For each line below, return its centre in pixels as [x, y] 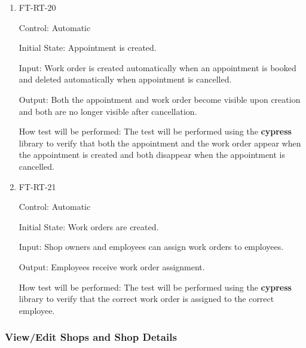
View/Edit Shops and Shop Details [91, 337]
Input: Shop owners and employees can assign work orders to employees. [151, 247]
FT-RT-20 [37, 7]
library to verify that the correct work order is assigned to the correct [146, 299]
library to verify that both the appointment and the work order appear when [160, 143]
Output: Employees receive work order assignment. [112, 266]
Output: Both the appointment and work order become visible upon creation [160, 99]
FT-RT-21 [37, 186]
